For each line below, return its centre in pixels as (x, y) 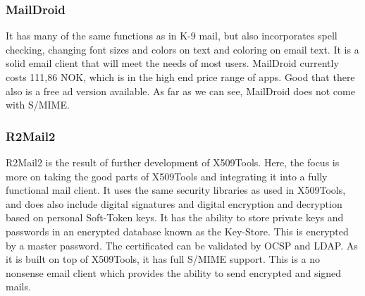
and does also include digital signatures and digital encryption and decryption (174, 203)
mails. (18, 286)
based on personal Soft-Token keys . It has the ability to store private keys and (175, 217)
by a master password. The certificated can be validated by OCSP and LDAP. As (182, 245)
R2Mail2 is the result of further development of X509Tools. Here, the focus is (173, 162)
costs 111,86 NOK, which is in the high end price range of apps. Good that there (180, 77)
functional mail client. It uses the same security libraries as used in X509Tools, (176, 190)
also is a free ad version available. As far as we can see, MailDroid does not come (180, 91)
